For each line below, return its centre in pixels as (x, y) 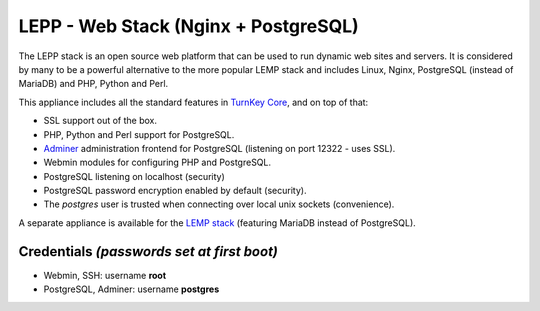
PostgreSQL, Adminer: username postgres (131, 289)
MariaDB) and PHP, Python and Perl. (93, 84)
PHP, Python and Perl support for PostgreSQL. (139, 134)
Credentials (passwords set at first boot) (148, 251)
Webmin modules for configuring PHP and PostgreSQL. (157, 162)
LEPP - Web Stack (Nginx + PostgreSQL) (188, 26)
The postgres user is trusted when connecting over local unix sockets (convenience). (219, 204)
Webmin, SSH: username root (105, 275)
